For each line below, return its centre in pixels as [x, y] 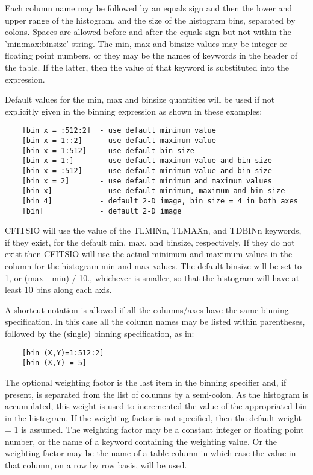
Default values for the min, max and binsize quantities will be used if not [140, 99]
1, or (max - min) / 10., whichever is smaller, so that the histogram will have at [152, 277]
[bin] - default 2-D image [102, 211]
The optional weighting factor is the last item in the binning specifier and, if [146, 382]
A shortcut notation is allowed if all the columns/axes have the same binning [147, 309]
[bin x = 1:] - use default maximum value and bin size [147, 161]
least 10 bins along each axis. [58, 289]
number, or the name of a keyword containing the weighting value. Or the [141, 441]
